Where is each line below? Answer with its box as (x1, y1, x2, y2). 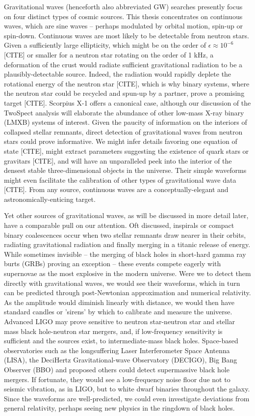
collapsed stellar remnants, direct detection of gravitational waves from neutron (4, 126, 243, 137)
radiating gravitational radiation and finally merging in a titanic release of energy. (4, 239, 251, 250)
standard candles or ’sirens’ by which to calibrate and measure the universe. (4, 306, 232, 317)
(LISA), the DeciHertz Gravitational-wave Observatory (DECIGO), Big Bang (4, 355, 237, 365)
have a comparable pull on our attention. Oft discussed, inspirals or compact (4, 220, 234, 230)
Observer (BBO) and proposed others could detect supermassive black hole (4, 364, 229, 374)
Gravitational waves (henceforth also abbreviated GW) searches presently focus (4, 1, 243, 11)
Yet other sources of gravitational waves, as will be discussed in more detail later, (4, 210, 249, 221)
